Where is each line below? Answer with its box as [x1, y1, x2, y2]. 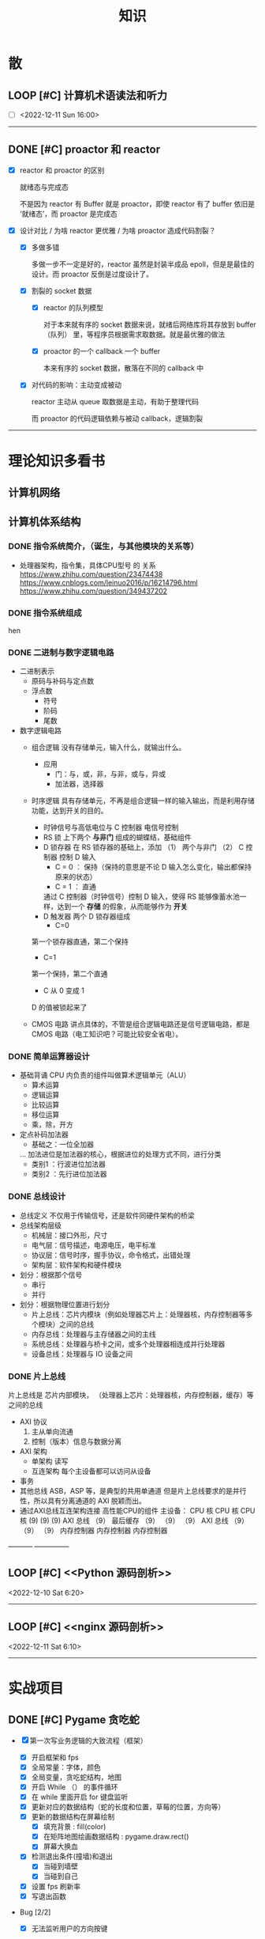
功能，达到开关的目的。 [31, 806, 108, 816]
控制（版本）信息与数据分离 [31, 1437, 122, 1446]
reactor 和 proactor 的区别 [19, 165, 105, 175]
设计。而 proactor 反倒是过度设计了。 [31, 270, 154, 279]
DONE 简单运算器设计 [8, 1051, 91, 1062]
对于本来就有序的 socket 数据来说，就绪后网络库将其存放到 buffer [43, 320, 256, 329]
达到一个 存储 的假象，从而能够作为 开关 [57, 902, 188, 911]
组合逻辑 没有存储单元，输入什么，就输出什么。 [31, 743, 186, 752]
